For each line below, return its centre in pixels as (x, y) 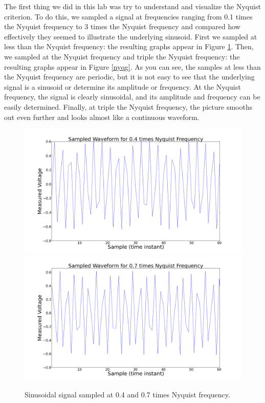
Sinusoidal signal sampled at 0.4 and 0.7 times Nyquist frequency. (127, 394)
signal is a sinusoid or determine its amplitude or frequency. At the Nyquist (123, 86)
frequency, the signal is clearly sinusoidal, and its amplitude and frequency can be (132, 97)
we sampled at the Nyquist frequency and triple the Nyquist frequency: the (122, 56)
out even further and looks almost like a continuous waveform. (102, 117)
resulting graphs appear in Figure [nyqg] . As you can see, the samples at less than (132, 66)
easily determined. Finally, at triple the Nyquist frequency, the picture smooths (128, 106)
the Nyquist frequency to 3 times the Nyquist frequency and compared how (122, 26)
